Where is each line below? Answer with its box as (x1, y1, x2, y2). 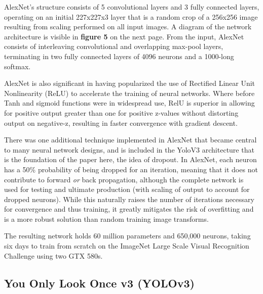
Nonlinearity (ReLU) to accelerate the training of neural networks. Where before (4, 87, 255, 98)
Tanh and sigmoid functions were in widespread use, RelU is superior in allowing (4, 97, 255, 108)
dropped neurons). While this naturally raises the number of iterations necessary (4, 193, 254, 204)
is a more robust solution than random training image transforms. (4, 213, 209, 224)
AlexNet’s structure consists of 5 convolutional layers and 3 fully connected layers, (4, 2, 259, 12)
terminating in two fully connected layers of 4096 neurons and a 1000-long (4, 51, 234, 61)
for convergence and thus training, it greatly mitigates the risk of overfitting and (4, 204, 254, 214)
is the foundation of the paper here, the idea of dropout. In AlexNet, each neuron (4, 154, 257, 165)
